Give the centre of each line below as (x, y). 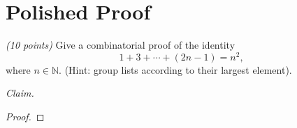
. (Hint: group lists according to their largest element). (175, 69)
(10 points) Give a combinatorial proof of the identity (121, 45)
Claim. (20, 93)
